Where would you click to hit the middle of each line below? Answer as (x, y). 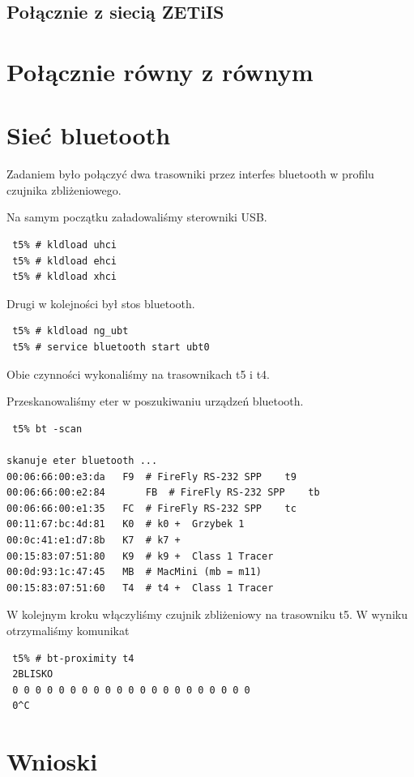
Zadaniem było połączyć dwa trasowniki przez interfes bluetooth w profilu (190, 174)
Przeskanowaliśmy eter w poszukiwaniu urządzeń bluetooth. (155, 401)
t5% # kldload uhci (65, 245)
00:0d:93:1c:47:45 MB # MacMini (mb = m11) (134, 572)
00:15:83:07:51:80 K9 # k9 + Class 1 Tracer (140, 556)
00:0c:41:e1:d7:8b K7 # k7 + (94, 540)
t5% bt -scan (47, 429)
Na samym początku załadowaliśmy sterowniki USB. (137, 217)
